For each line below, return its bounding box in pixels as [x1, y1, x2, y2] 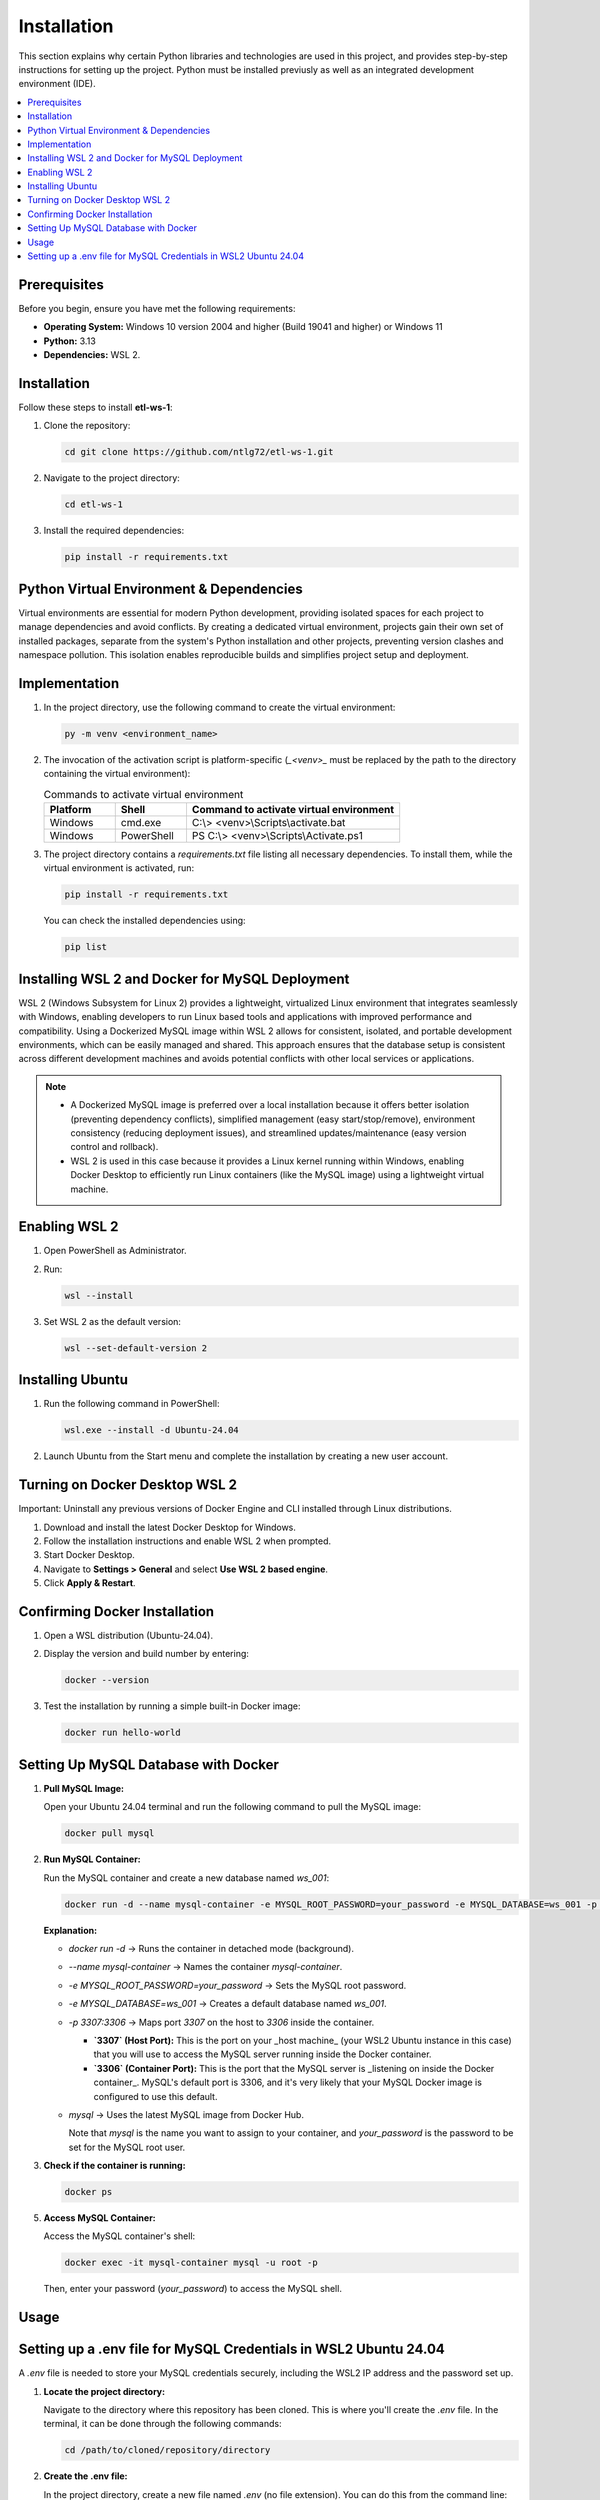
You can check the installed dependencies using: [43, 915, 246, 927]
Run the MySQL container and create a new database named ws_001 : [43, 1871, 330, 1884]
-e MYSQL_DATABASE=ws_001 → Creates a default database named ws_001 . [68, 1998, 387, 2010]
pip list [64, 941, 108, 953]
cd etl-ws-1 [64, 499, 124, 510]
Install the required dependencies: [43, 525, 185, 537]
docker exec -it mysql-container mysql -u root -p [64, 2257, 319, 2269]
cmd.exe [120, 816, 162, 830]
